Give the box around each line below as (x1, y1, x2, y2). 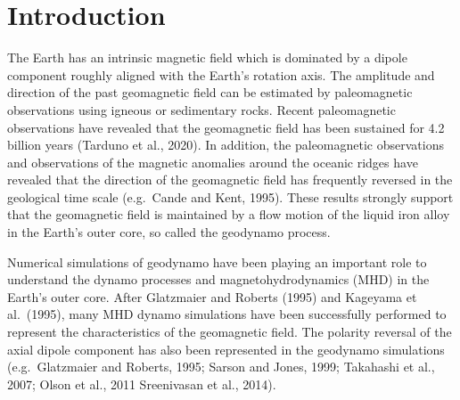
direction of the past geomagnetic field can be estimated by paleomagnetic (7, 83, 413, 102)
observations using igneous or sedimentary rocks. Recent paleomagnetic (7, 100, 396, 118)
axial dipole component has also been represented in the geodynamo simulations (7, 339, 445, 358)
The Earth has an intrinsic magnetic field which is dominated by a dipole (7, 48, 407, 67)
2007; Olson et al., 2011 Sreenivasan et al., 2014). (7, 374, 276, 393)
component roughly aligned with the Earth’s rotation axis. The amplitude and (7, 65, 435, 84)
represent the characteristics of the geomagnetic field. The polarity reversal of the (7, 322, 452, 341)
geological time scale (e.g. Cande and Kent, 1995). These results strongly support (7, 187, 454, 206)
